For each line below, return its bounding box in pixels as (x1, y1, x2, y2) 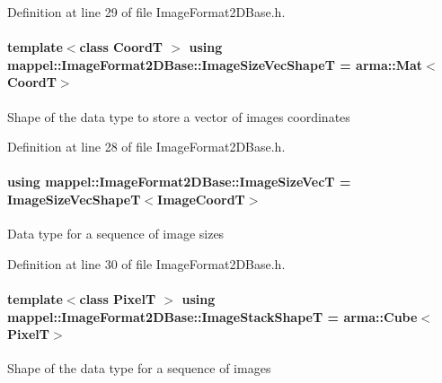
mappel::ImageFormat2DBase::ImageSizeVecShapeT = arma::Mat (7, 55, 423, 74)
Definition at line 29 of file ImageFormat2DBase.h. (7, 3, 286, 21)
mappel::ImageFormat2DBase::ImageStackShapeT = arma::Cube (7, 307, 418, 326)
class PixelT (79, 289, 156, 308)
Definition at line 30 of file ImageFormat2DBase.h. (7, 254, 286, 273)
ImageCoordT (157, 189, 245, 208)
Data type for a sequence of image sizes (7, 224, 225, 243)
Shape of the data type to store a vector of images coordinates (7, 107, 350, 126)
